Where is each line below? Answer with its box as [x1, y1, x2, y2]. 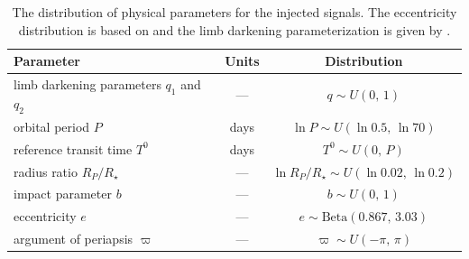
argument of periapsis [14, 229, 133, 248]
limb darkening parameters [14, 75, 161, 94]
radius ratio [14, 162, 78, 180]
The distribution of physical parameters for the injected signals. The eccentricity [12, 3, 457, 21]
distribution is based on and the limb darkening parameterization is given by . [18, 20, 451, 39]
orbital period [14, 116, 90, 135]
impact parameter [14, 184, 112, 203]
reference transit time [14, 139, 133, 158]
